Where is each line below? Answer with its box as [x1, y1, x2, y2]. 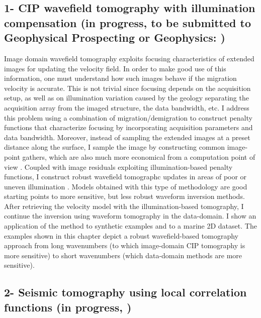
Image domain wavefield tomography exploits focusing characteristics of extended [4, 53, 254, 63]
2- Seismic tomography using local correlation [4, 284, 247, 300]
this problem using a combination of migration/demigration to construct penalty [4, 112, 252, 123]
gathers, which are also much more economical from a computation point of [22, 151, 255, 162]
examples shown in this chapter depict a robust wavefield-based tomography [4, 230, 238, 241]
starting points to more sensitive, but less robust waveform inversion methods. [4, 191, 245, 201]
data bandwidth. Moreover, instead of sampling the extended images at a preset [4, 132, 250, 142]
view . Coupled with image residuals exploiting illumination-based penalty [4, 161, 233, 172]
